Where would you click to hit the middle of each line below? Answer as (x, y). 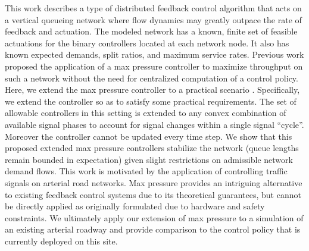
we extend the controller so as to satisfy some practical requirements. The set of (151, 101)
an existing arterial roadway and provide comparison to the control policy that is (153, 229)
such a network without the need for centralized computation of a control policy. (152, 78)
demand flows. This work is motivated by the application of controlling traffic (146, 171)
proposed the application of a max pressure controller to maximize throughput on (154, 66)
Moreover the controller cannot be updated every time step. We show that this (149, 136)
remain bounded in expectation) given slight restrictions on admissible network (149, 159)
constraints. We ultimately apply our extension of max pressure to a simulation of (154, 217)
